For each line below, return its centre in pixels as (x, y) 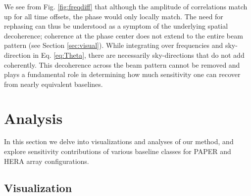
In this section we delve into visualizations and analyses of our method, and (119, 141)
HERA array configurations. (47, 161)
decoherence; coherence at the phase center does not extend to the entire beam (124, 35)
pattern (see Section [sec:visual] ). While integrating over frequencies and (114, 45)
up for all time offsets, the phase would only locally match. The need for (114, 16)
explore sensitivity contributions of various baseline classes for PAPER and (118, 151)
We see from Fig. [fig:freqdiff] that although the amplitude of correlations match (126, 6)
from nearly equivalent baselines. (53, 84)
